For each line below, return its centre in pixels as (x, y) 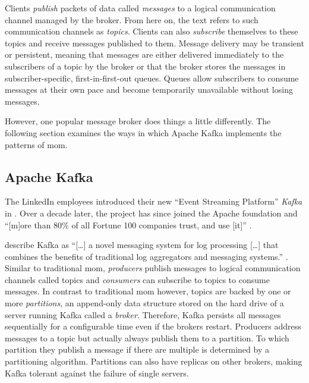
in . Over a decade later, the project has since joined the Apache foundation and (151, 213)
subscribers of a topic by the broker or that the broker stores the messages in (145, 66)
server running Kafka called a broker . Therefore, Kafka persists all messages (143, 314)
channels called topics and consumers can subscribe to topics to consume (137, 279)
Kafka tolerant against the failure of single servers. (97, 373)
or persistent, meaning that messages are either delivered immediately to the (144, 54)
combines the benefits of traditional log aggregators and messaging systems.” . (146, 256)
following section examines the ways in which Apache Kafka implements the (143, 132)
